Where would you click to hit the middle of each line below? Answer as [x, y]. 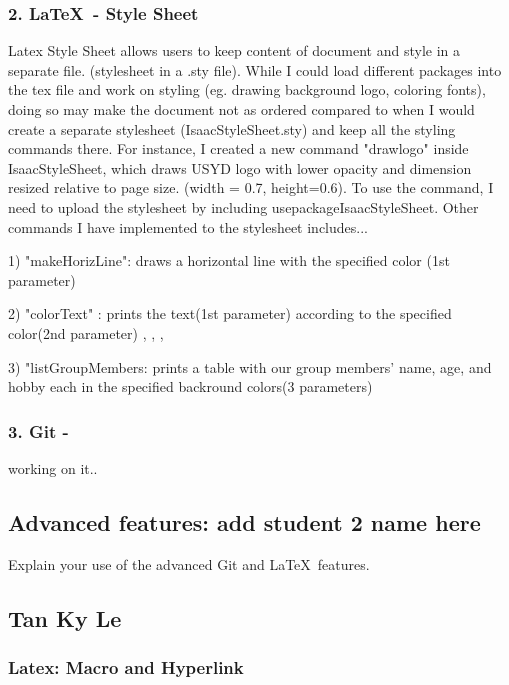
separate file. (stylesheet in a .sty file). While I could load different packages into [255, 69]
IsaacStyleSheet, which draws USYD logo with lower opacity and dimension [240, 167]
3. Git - [38, 430]
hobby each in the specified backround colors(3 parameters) [190, 386]
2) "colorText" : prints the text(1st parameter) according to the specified [230, 313]
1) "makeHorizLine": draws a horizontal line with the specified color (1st [229, 260]
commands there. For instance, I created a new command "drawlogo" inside [238, 148]
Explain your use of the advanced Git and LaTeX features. [189, 563]
